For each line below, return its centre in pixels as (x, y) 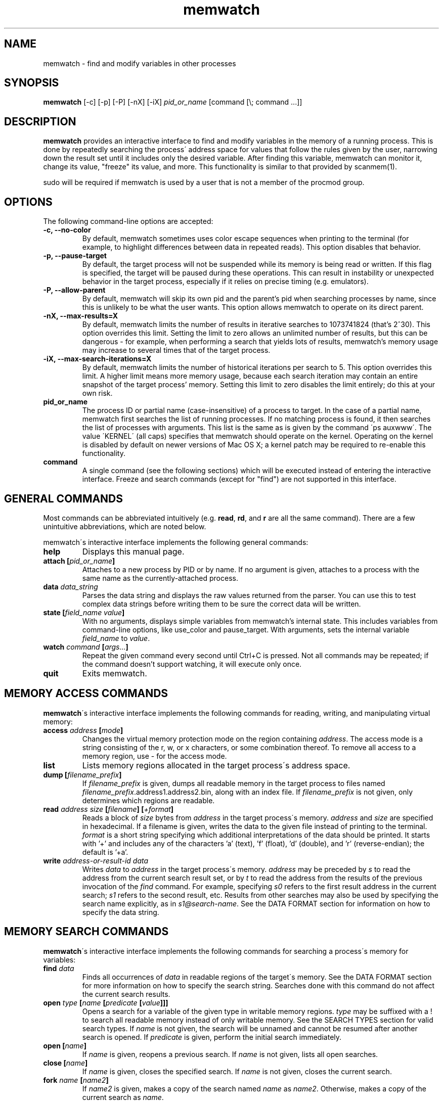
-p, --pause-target (75, 256)
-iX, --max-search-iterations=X (97, 359)
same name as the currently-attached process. (160, 578)
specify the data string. (121, 912)
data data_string (71, 586)
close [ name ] (65, 1063)
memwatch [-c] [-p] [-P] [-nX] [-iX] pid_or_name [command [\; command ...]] (173, 102)
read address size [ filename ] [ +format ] (108, 809)
